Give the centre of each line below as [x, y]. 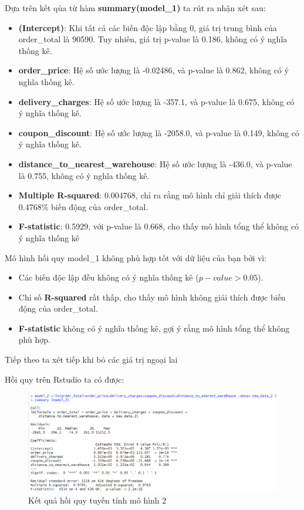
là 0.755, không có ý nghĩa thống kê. [84, 175]
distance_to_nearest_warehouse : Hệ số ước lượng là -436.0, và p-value [155, 163]
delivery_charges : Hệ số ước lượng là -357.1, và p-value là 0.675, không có [156, 101]
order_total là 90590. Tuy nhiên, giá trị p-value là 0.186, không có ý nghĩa [153, 39]
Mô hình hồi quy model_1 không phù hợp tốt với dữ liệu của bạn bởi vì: [136, 257]
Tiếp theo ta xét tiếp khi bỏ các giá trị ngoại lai [91, 359]
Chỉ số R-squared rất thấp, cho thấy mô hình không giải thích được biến [152, 297]
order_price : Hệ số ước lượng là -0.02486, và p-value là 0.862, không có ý [153, 70]
